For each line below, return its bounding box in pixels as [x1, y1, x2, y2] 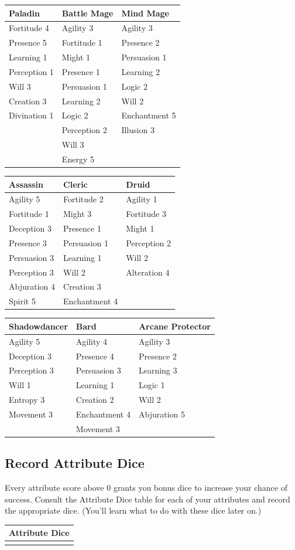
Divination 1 [9, 109, 54, 121]
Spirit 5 [9, 295, 36, 307]
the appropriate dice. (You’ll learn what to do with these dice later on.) [5, 504, 262, 517]
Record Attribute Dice [5, 454, 145, 472]
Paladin [9, 6, 40, 19]
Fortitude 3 [126, 208, 166, 220]
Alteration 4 [126, 266, 170, 278]
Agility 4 [76, 335, 108, 347]
